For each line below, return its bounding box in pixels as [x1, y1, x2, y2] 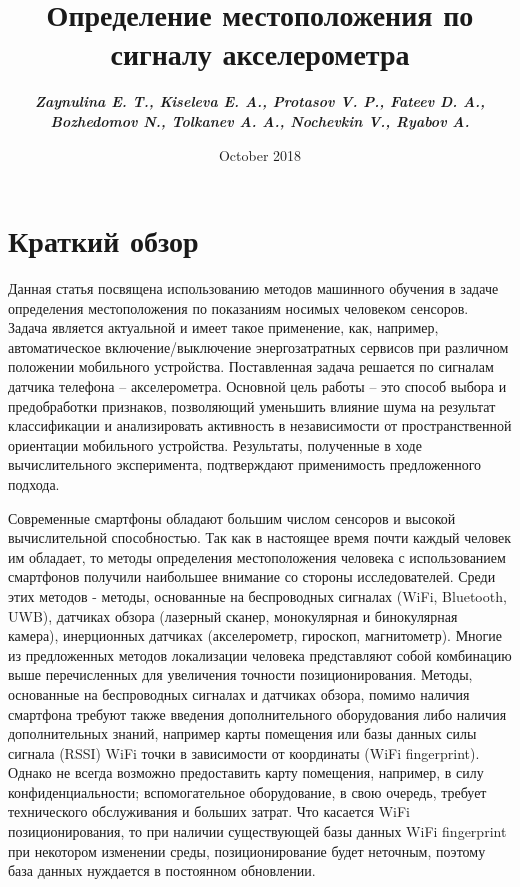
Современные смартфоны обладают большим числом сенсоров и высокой [8, 507, 456, 528]
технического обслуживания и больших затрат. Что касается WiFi [8, 801, 410, 822]
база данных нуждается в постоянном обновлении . [8, 860, 316, 881]
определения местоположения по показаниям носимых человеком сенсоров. [8, 297, 469, 318]
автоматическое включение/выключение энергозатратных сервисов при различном [8, 336, 509, 357]
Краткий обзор [8, 220, 199, 261]
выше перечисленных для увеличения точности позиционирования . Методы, [8, 664, 473, 685]
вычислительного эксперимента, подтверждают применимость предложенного [8, 454, 482, 475]
